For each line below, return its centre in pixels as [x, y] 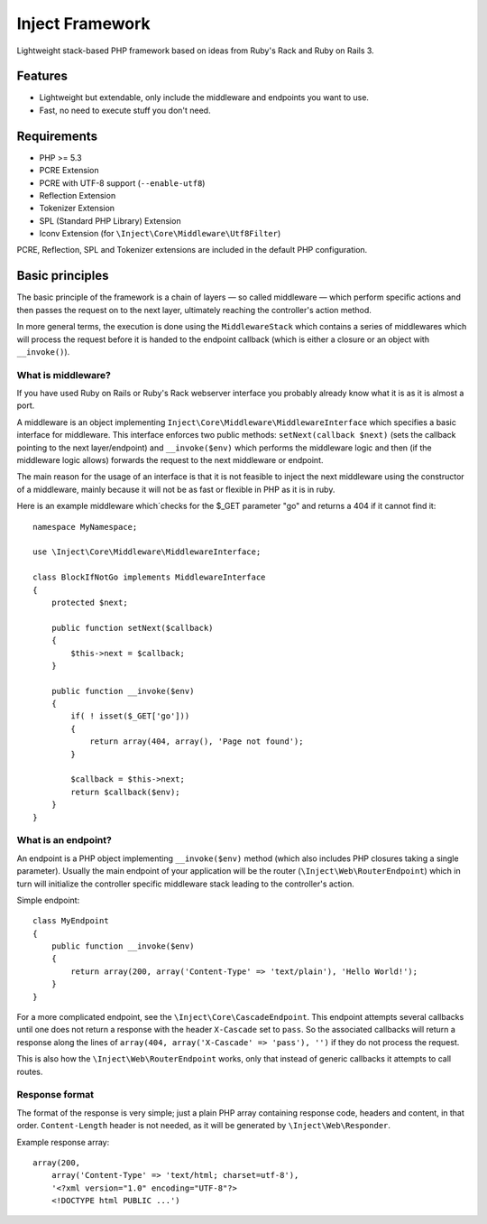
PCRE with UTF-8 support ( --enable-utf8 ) [122, 183]
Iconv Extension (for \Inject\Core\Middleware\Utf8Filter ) [160, 234]
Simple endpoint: [48, 900]
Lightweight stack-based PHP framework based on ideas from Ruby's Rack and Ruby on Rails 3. [195, 51]
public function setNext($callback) [132, 628]
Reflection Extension [78, 195]
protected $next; [89, 602]
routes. [30, 1071]
